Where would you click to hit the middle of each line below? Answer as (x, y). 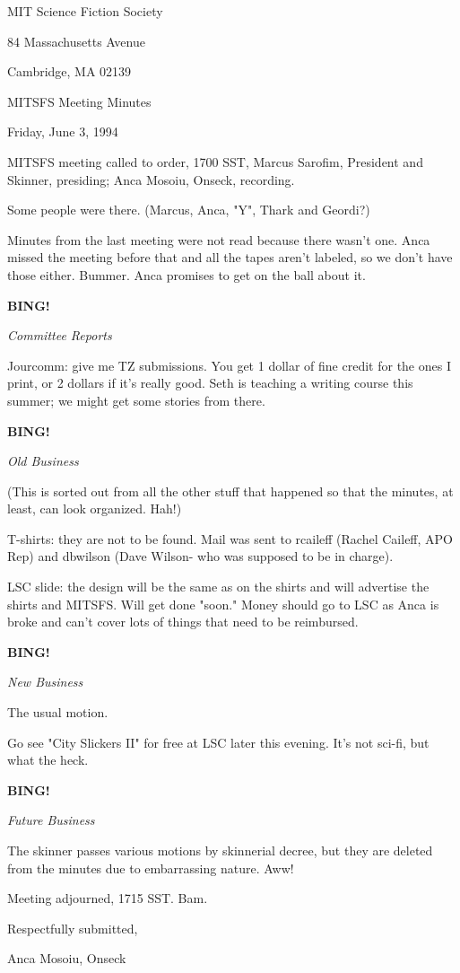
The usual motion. (58, 712)
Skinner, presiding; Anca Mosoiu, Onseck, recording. (151, 179)
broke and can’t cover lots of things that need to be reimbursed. (183, 622)
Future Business (51, 820)
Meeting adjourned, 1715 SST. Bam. (108, 898)
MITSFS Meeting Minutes (79, 101)
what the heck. (48, 760)
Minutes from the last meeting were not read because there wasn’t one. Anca (219, 239)
